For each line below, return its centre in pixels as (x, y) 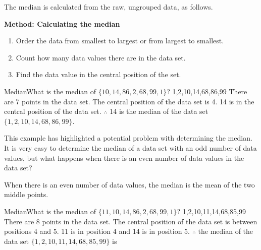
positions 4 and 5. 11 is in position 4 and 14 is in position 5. (97, 231)
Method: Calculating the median (62, 23)
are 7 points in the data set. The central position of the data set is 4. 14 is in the (129, 101)
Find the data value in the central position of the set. (98, 74)
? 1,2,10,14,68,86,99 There (207, 91)
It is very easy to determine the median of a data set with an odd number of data (130, 147)
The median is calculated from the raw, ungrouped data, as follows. (109, 7)
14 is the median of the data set (159, 111)
